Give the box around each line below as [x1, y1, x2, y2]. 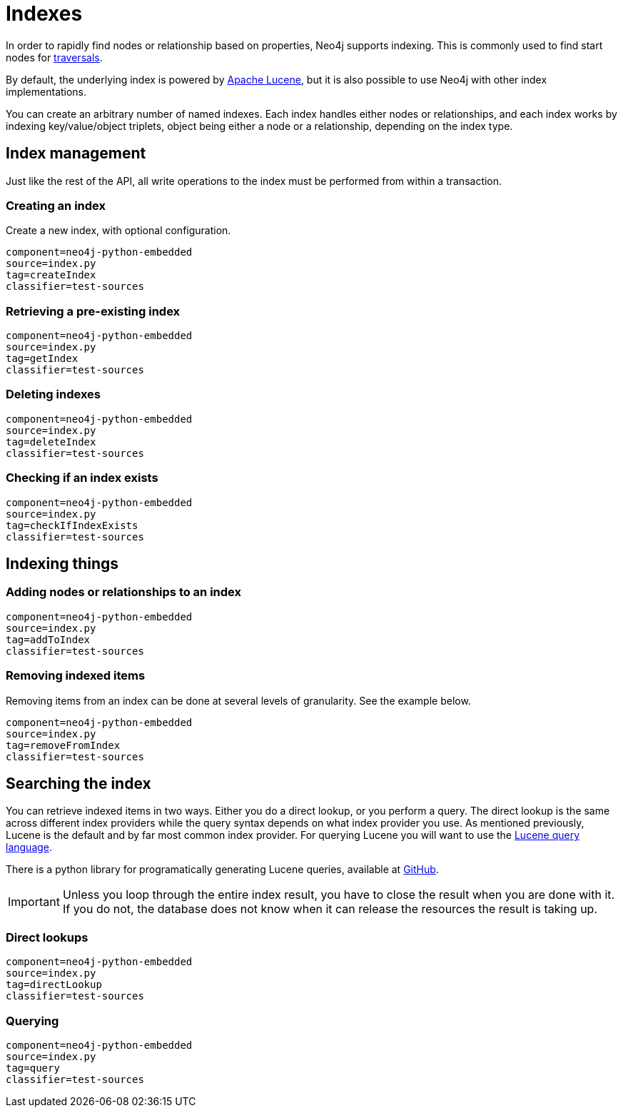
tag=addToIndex [6, 633, 91, 645]
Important [8, 895, 60, 910]
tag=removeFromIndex [6, 739, 121, 751]
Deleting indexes [6, 387, 101, 402]
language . [6, 841, 53, 854]
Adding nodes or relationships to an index [6, 585, 242, 600]
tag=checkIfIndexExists [6, 519, 138, 531]
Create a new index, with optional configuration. [6, 224, 231, 237]
